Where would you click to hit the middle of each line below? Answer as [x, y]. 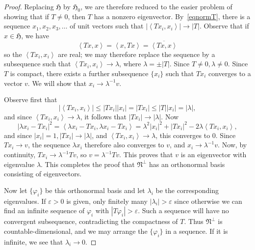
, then [77, 16]
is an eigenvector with [214, 154]
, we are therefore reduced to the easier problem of [156, 6]
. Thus [194, 221]
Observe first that [31, 99]
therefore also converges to [124, 145]
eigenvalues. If [25, 201]
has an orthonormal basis [187, 164]
